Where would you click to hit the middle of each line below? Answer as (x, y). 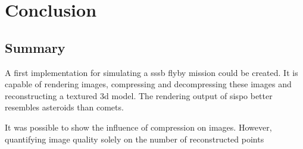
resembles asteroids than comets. (64, 107)
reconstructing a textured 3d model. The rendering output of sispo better (139, 95)
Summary (35, 47)
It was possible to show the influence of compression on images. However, (138, 127)
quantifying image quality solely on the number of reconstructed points (135, 139)
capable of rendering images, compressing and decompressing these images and (148, 84)
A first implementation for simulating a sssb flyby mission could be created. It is (151, 72)
